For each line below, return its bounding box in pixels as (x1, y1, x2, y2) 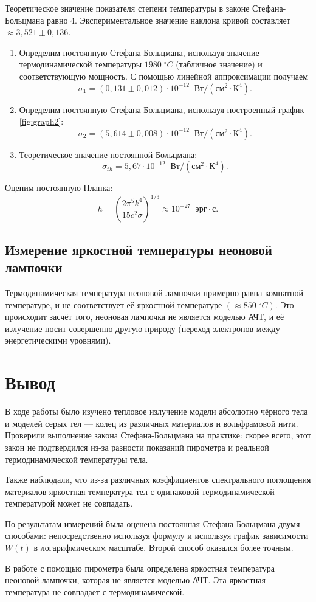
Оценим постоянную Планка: (5, 181, 113, 194)
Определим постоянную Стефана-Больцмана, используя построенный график (19, 103, 304, 116)
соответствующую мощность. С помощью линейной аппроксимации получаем (19, 69, 309, 82)
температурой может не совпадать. (5, 497, 133, 510)
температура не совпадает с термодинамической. (5, 585, 185, 598)
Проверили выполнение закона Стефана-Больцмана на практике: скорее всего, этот (5, 429, 311, 441)
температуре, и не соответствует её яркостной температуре (5, 298, 222, 311)
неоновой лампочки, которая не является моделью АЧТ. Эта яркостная (5, 573, 266, 586)
